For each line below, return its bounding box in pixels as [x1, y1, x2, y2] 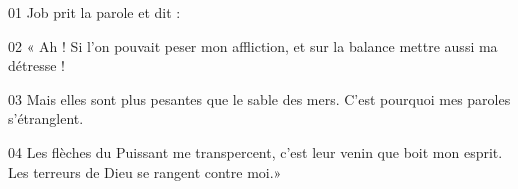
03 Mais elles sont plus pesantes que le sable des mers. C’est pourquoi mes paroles [8, 88, 511, 109]
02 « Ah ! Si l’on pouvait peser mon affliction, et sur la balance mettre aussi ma [8, 35, 498, 56]
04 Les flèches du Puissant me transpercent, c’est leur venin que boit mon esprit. [8, 141, 503, 162]
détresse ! [8, 55, 65, 76]
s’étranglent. [8, 108, 84, 129]
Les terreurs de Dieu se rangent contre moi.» [8, 161, 282, 182]
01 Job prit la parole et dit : [8, 2, 181, 22]
